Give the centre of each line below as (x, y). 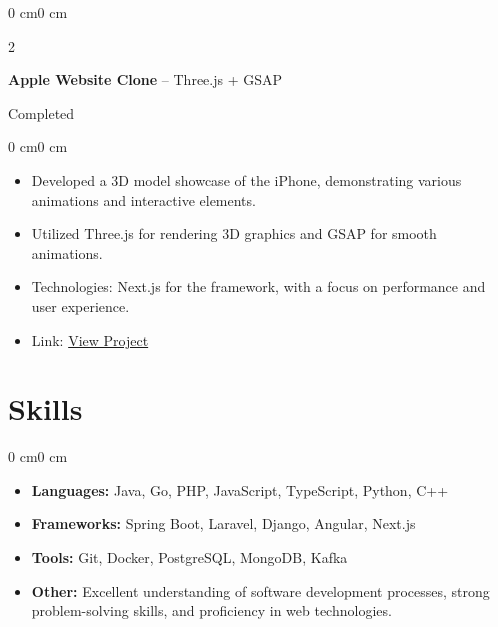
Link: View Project (90, 339)
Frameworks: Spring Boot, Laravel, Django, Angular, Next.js (223, 523)
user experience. (80, 305)
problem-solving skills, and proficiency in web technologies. (211, 610)
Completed (41, 112)
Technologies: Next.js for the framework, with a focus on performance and (258, 286)
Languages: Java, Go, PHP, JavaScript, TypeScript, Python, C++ (240, 489)
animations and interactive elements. (143, 199)
